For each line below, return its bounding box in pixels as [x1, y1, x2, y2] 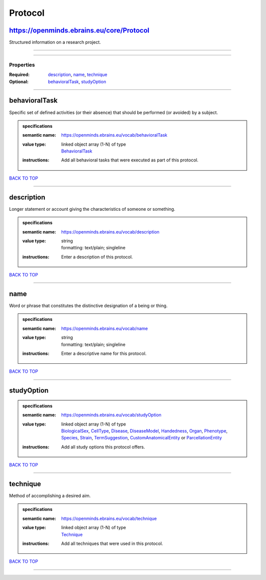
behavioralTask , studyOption [48, 78, 106, 84]
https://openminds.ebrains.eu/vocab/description [61, 229, 160, 234]
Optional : [9, 78, 29, 84]
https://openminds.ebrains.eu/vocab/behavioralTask [61, 132, 167, 138]
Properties [9, 61, 35, 68]
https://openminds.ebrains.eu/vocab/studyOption [61, 412, 162, 418]
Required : [9, 72, 30, 77]
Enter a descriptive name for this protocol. [61, 350, 147, 356]
